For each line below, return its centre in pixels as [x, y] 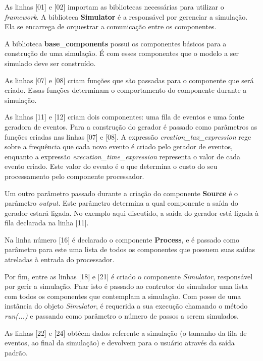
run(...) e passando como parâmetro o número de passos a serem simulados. [122, 316]
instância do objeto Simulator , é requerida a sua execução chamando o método [126, 306]
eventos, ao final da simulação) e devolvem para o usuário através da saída [120, 343]
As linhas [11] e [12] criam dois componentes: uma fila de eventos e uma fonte [124, 117]
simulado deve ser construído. [50, 63]
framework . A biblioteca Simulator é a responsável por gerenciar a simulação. [126, 16]
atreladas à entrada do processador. [60, 259]
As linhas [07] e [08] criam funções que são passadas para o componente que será [129, 80]
